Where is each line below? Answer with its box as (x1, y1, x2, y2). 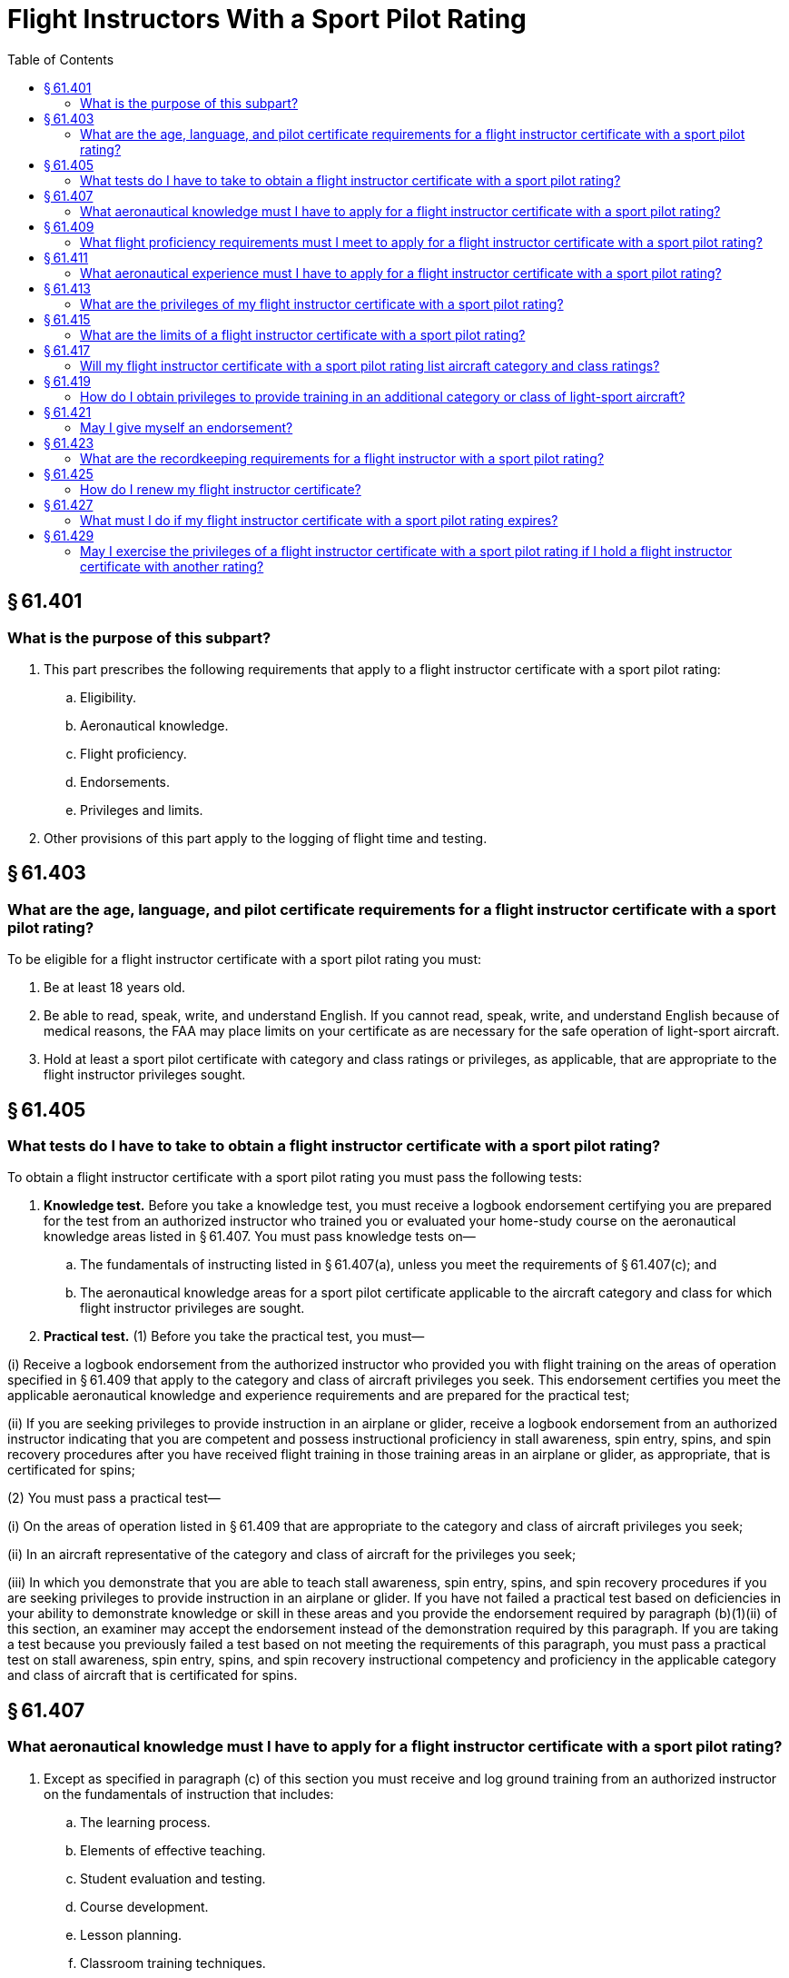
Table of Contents (7, 51, 114, 67)
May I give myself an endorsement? (80, 419, 293, 435)
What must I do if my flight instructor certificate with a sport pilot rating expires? (80, 512, 558, 528)
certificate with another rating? (80, 558, 264, 574)
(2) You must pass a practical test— (7, 1490, 221, 1506)
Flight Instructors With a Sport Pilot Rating (7, 4, 527, 35)
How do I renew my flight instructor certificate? (80, 481, 361, 497)
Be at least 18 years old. (44, 979, 186, 996)
